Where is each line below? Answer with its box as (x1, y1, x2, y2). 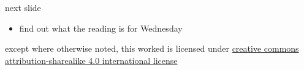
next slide (5, 1, 41, 13)
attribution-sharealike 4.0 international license (5, 54, 178, 66)
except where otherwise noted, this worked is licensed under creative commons (5, 42, 299, 55)
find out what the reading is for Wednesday (19, 21, 183, 34)
